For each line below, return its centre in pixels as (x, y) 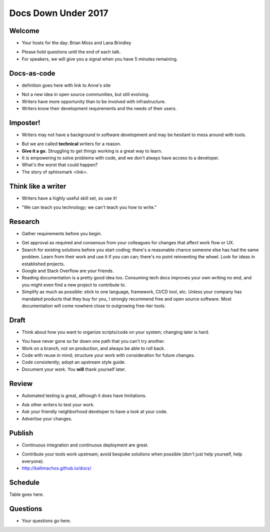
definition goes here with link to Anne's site (66, 85)
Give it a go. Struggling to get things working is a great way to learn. (92, 151)
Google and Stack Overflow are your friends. (68, 271)
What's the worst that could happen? (60, 165)
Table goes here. (27, 494)
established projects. (43, 264)
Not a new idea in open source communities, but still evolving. (86, 95)
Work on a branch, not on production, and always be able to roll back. (93, 348)
